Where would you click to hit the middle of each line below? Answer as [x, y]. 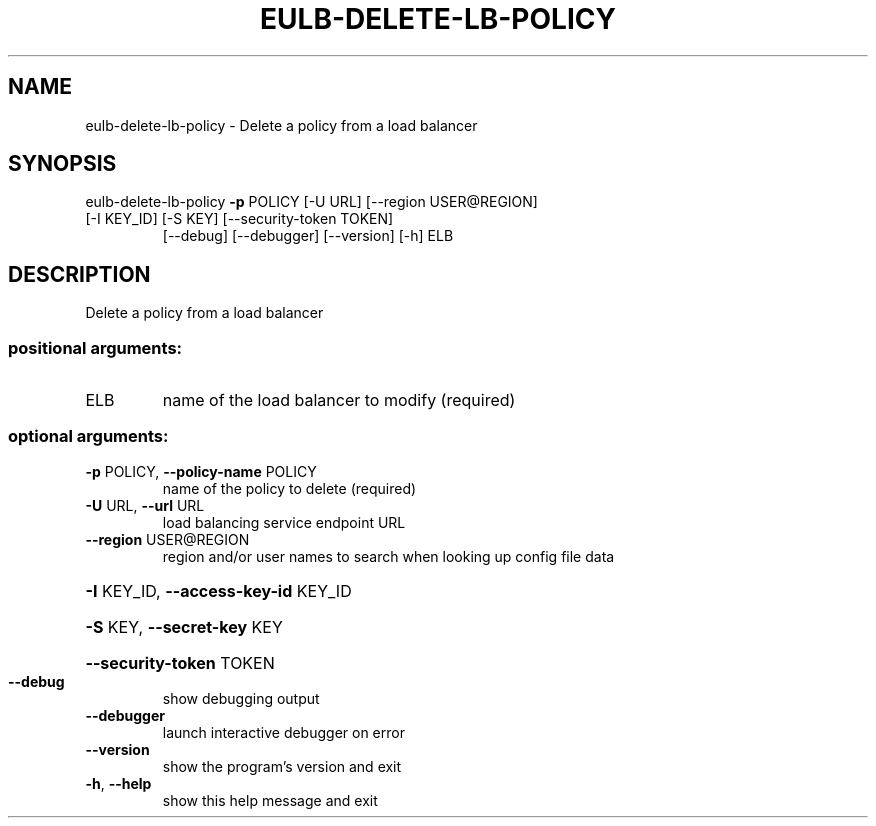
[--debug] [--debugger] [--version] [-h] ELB [308, 236]
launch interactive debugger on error [283, 732]
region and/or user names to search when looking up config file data [388, 556]
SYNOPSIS [62, 164]
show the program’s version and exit [282, 766]
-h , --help [118, 783]
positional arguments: [95, 347]
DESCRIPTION [79, 274]
